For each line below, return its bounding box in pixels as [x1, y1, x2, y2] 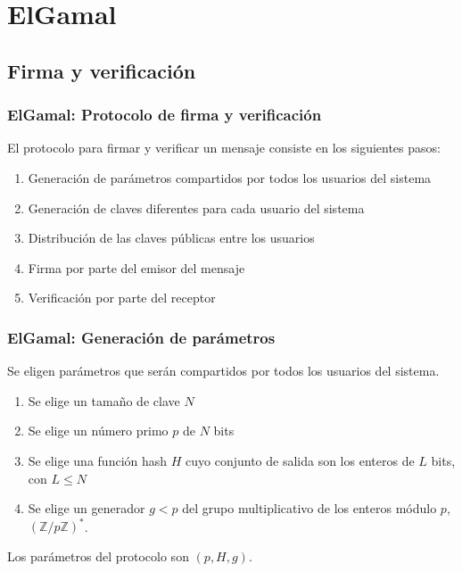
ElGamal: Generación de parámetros [7, 326, 276, 348]
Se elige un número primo [28, 421, 169, 440]
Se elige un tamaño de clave [28, 391, 180, 410]
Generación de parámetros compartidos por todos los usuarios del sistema [28, 168, 432, 187]
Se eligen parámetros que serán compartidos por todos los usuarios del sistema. [7, 361, 440, 380]
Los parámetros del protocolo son [7, 546, 189, 565]
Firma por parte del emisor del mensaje [28, 258, 245, 277]
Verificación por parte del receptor [28, 288, 216, 307]
